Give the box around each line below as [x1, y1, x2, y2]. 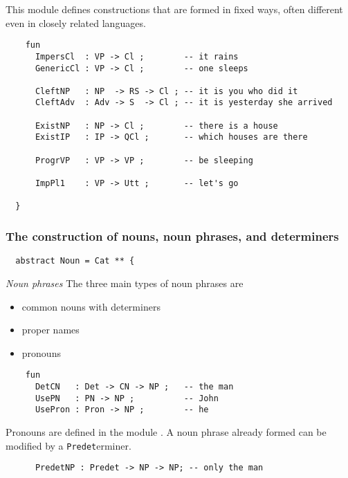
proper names [21, 322, 80, 337]
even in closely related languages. [6, 15, 146, 30]
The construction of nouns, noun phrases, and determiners [6, 227, 339, 244]
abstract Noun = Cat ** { [15, 256, 135, 266]
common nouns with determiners [21, 299, 161, 313]
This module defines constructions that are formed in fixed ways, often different [6, 2, 343, 16]
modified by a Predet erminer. [6, 438, 131, 452]
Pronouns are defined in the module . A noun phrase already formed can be [6, 424, 327, 439]
